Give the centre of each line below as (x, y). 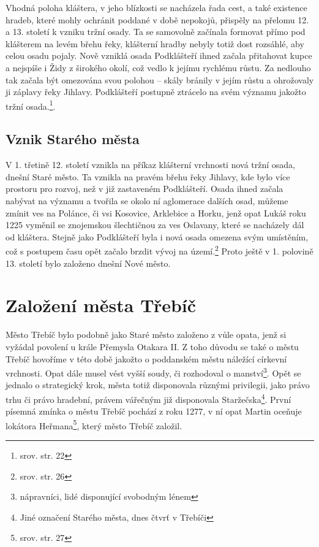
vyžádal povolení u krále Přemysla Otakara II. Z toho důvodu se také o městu (152, 346)
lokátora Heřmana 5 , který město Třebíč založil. (94, 424)
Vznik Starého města (73, 139)
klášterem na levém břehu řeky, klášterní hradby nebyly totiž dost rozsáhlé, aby (155, 43)
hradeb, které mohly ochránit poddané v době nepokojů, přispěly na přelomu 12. (157, 19)
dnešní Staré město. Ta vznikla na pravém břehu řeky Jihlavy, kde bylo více (148, 176)
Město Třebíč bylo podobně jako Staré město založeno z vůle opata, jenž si (146, 335)
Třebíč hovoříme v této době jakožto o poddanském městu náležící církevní (146, 358)
